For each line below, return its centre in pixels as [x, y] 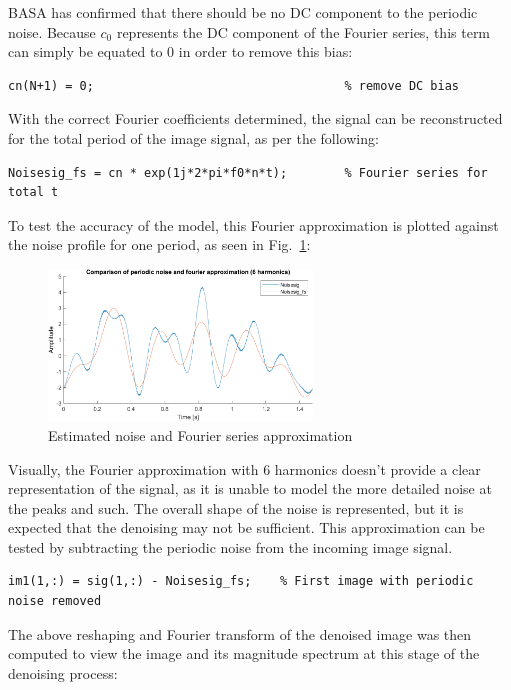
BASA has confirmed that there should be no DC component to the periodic [243, 12]
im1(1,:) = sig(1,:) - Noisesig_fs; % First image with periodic [241, 581]
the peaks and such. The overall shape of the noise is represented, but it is [236, 507]
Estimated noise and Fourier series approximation [200, 434]
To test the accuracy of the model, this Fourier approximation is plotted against [253, 224]
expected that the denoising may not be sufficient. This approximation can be [246, 527]
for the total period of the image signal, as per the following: [193, 137]
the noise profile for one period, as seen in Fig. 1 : [159, 244]
